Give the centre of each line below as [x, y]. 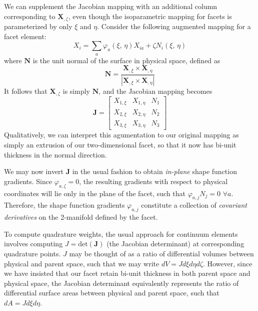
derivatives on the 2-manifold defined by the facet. [81, 217]
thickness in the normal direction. [55, 154]
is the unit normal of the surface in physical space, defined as [126, 60]
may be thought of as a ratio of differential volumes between [161, 254]
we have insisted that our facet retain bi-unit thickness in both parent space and [127, 273]
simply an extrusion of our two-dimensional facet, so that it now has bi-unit [120, 145]
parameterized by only [38, 26]
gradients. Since [28, 181]
